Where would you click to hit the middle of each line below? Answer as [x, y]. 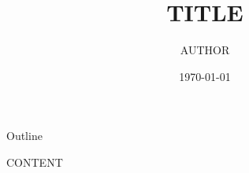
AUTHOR [205, 50]
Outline [24, 136]
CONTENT [35, 162]
